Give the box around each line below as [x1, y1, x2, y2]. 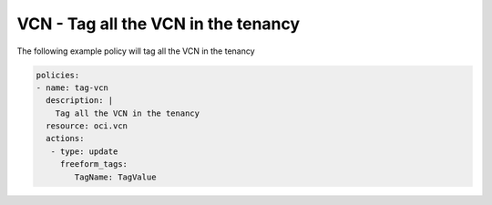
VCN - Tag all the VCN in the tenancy [16, 14, 301, 34]
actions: [46, 133, 85, 144]
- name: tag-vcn [36, 82, 109, 93]
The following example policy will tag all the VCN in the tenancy [16, 46, 255, 56]
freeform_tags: [59, 159, 128, 169]
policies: [36, 69, 80, 80]
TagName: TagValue [74, 171, 157, 182]
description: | [46, 96, 114, 106]
